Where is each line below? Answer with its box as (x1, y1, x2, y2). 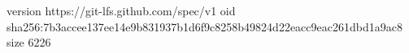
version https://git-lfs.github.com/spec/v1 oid (7, 2, 236, 18)
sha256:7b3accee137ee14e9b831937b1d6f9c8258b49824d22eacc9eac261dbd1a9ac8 (7, 18, 402, 35)
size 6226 (7, 34, 51, 51)
